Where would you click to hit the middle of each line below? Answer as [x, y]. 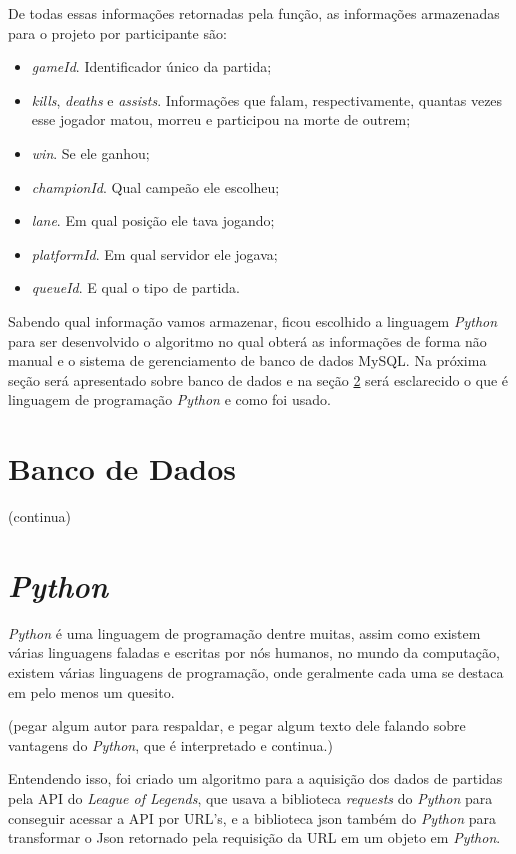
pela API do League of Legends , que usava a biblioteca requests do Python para [250, 797]
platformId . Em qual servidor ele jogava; [154, 253]
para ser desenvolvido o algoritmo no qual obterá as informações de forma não [247, 340]
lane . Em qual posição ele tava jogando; [153, 220]
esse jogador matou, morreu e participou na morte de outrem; [221, 119]
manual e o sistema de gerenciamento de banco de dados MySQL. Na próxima [247, 360]
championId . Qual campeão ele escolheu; [155, 186]
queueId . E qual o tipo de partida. [135, 287]
